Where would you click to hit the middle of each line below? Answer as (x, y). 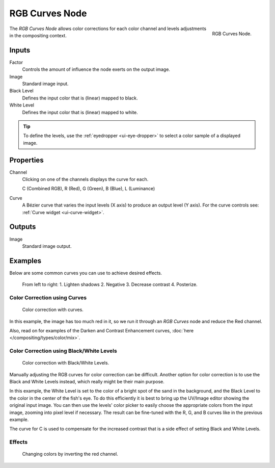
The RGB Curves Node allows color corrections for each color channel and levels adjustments (108, 29)
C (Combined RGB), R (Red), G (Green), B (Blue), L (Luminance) (89, 189)
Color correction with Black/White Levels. (66, 363)
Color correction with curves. (53, 310)
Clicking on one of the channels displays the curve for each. (85, 179)
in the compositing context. (38, 35)
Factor (16, 62)
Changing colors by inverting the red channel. (70, 454)
